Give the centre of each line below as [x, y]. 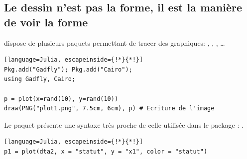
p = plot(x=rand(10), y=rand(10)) [61, 99]
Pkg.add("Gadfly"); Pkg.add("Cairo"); [68, 69]
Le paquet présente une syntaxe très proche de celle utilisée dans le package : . [124, 124]
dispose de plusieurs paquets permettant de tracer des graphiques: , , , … [115, 42]
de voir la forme [46, 22]
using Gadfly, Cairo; [40, 79]
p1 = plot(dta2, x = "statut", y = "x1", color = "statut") [106, 151]
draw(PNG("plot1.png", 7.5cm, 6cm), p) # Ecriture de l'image [109, 109]
